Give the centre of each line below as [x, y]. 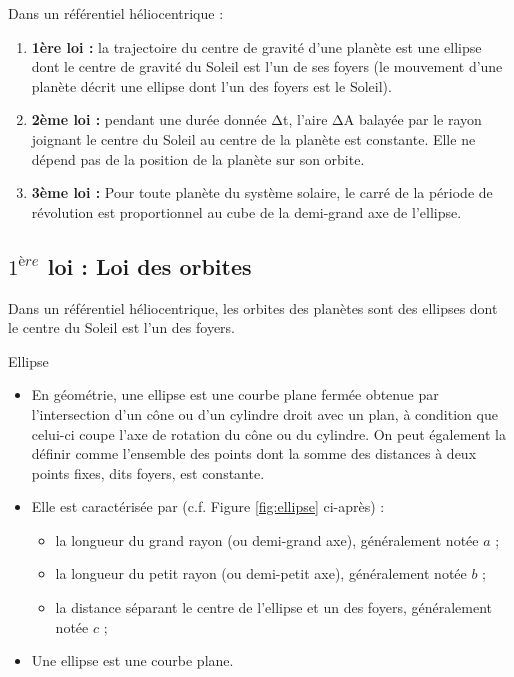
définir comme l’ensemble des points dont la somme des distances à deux [254, 453]
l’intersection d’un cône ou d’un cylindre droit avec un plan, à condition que [264, 413]
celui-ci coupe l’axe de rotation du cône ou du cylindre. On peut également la [268, 433]
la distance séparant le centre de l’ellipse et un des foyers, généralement [274, 607]
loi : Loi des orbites [149, 265]
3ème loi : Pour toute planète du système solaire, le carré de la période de [262, 192]
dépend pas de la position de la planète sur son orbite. [198, 158]
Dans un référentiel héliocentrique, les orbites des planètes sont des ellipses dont [253, 307]
